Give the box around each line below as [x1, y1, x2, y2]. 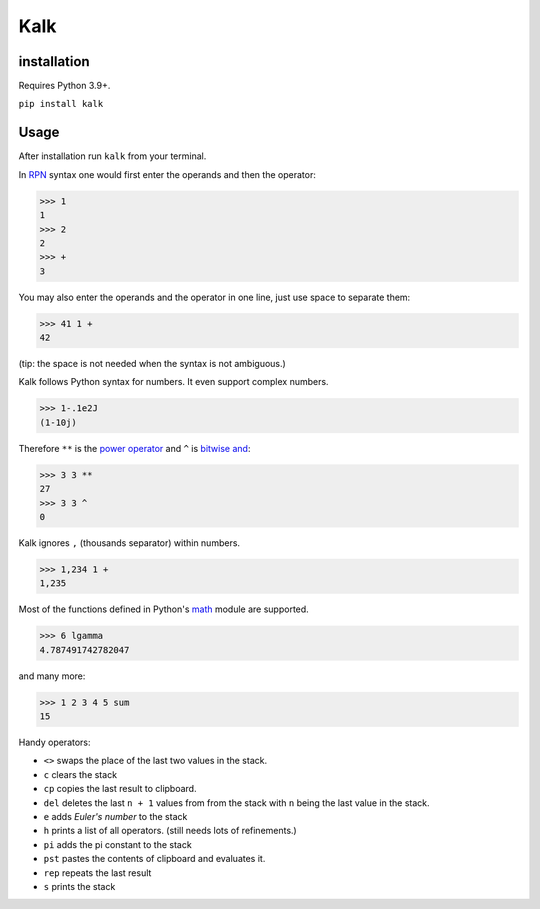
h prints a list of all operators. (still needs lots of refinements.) [43, 825, 297, 837]
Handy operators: [18, 736, 91, 748]
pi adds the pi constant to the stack [43, 838, 192, 850]
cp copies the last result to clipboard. [43, 783, 197, 795]
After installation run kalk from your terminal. [18, 150, 207, 162]
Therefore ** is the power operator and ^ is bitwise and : [18, 442, 251, 454]
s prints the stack [43, 880, 116, 892]
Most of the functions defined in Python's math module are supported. [18, 603, 309, 615]
